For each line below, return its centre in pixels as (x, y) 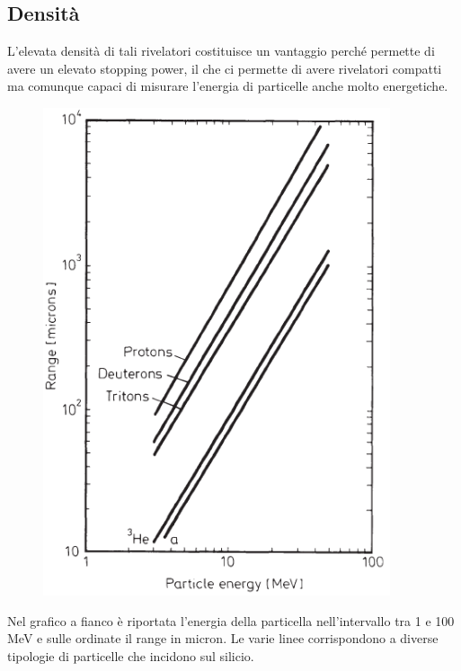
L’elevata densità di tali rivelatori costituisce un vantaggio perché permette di (221, 51)
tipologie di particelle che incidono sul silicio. (131, 655)
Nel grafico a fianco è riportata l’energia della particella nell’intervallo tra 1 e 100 (231, 620)
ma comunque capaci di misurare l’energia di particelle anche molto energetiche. (228, 86)
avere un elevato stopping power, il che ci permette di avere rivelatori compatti (225, 68)
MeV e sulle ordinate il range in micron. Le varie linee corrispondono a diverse (223, 638)
